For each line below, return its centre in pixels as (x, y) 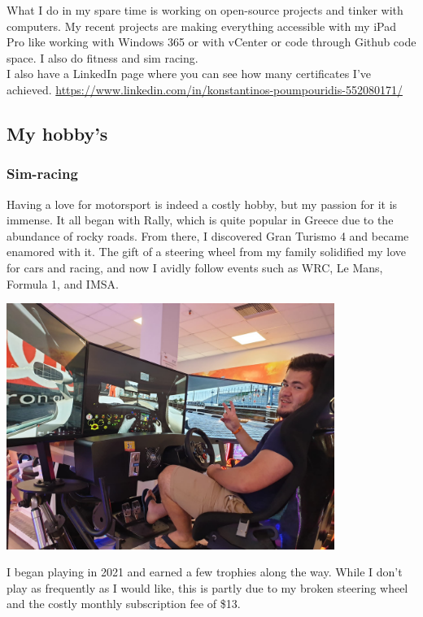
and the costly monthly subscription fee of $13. (124, 604)
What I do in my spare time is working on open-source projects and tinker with (205, 10)
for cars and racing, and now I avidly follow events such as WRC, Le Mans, (195, 267)
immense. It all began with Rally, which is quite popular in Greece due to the (200, 220)
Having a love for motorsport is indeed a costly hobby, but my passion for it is (202, 204)
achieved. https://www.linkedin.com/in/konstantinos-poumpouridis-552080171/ (205, 89)
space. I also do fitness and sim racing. (102, 57)
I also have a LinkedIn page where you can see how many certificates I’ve (189, 74)
